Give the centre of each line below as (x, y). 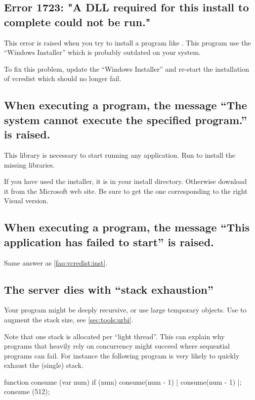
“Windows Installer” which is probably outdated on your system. (102, 52)
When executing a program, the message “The (126, 105)
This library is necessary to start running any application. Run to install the (120, 155)
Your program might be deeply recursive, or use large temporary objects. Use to (125, 310)
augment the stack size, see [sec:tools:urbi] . (69, 319)
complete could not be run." (77, 22)
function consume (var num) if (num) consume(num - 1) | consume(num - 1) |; (123, 381)
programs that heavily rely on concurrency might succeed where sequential (117, 346)
